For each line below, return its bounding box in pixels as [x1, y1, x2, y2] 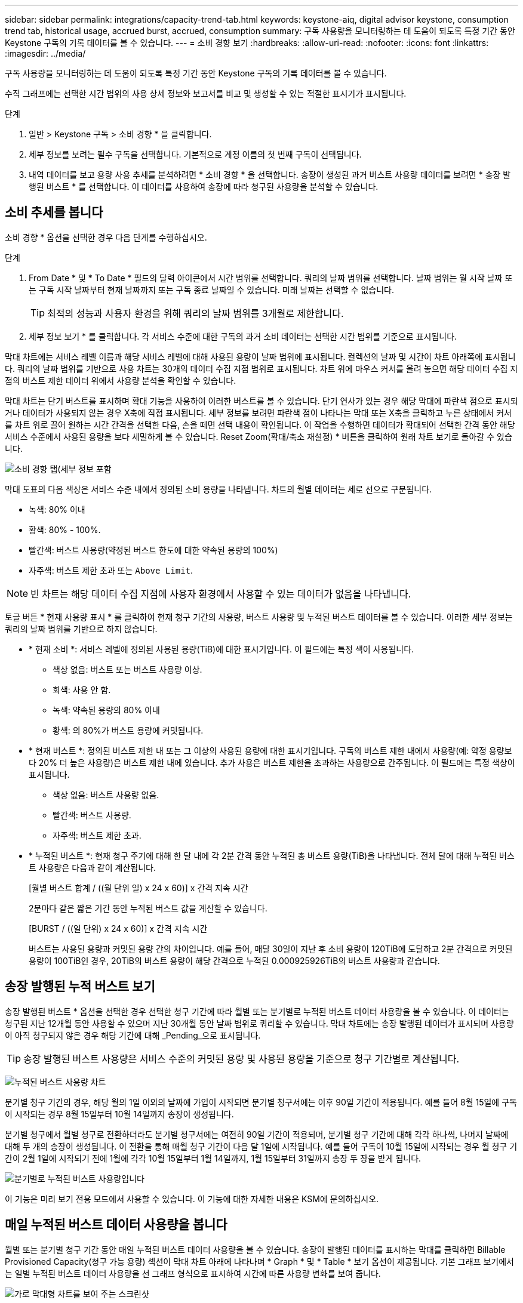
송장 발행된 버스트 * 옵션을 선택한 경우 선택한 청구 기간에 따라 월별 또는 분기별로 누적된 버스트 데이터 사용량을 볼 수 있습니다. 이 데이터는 [5, 1006, 509, 1016]
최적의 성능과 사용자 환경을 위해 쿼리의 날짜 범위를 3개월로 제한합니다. [47, 307, 344, 319]
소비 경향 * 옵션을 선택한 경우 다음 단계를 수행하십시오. [5, 232, 207, 242]
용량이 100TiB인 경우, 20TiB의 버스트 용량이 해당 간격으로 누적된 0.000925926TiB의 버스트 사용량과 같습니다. [29, 955, 440, 966]
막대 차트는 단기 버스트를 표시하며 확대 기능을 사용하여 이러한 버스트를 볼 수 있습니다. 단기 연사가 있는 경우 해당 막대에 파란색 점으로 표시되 [5, 395, 518, 406]
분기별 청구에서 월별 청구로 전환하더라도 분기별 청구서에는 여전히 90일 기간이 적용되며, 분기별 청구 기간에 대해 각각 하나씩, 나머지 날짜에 [5, 1129, 509, 1139]
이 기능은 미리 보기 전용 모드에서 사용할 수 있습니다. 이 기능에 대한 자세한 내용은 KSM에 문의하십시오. [5, 1193, 379, 1204]
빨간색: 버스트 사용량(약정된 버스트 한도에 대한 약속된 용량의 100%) [29, 544, 278, 555]
